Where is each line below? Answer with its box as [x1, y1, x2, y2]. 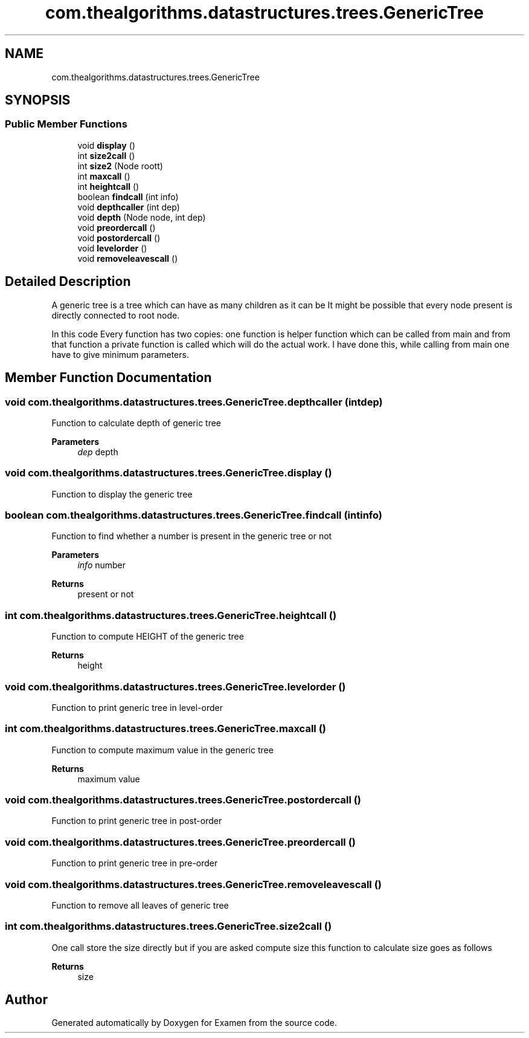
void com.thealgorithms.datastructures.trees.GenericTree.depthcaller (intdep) [5, 395, 383, 408]
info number [77, 560, 126, 571]
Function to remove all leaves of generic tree [51, 900, 229, 910]
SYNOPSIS [5, 92, 71, 108]
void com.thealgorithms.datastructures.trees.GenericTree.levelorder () [5, 680, 346, 693]
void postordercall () [77, 232, 161, 243]
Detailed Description [5, 274, 131, 290]
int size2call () [77, 150, 135, 161]
